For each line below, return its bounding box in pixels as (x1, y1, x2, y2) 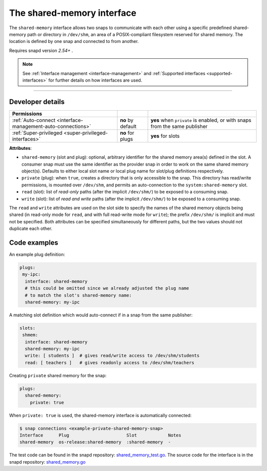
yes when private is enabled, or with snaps (150, 117, 252, 124)
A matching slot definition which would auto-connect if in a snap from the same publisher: (9, 312, 193, 318)
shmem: (22, 332, 38, 338)
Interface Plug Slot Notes (19, 432, 181, 438)
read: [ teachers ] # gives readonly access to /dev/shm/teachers (25, 360, 195, 365)
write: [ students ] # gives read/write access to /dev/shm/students (25, 353, 200, 358)
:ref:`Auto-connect (12, 117, 55, 124)
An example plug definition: (9, 252, 65, 257)
